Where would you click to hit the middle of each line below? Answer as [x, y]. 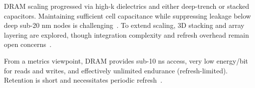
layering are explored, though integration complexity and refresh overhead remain [127, 34]
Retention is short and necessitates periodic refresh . [83, 80]
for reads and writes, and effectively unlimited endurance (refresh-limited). [116, 70]
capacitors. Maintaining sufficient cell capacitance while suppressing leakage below [127, 15]
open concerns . [28, 44]
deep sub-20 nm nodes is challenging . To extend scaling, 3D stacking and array [124, 25]
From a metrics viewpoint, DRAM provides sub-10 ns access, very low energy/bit [126, 60]
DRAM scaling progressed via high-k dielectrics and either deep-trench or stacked [127, 6]
